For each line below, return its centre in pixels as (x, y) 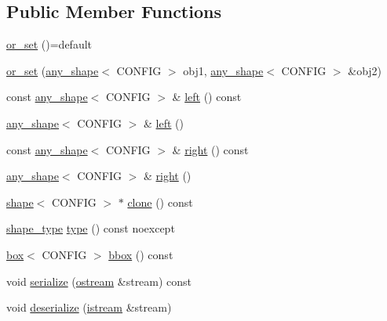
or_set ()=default (49, 44)
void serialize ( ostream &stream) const (99, 281)
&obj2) (365, 70)
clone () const (160, 202)
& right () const (210, 149)
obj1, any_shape (223, 70)
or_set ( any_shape (53, 70)
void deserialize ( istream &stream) (89, 307)
